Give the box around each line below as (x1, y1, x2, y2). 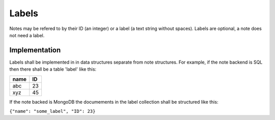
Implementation (9, 46, 61, 54)
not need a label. (9, 32, 45, 38)
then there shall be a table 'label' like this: (9, 66, 97, 72)
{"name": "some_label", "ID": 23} (9, 108, 96, 114)
